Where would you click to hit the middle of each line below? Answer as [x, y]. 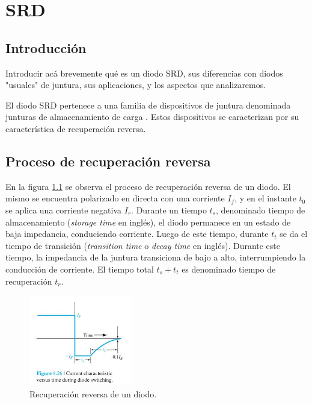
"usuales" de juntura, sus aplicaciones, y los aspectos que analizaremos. [136, 85]
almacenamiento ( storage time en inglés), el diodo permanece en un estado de [148, 222]
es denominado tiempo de [229, 269]
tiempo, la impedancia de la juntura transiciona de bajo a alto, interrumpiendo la [156, 257]
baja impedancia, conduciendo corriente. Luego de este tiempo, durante [137, 234]
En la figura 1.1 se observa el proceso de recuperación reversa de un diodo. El [148, 186]
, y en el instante [265, 198]
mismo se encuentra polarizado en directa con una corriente [115, 198]
